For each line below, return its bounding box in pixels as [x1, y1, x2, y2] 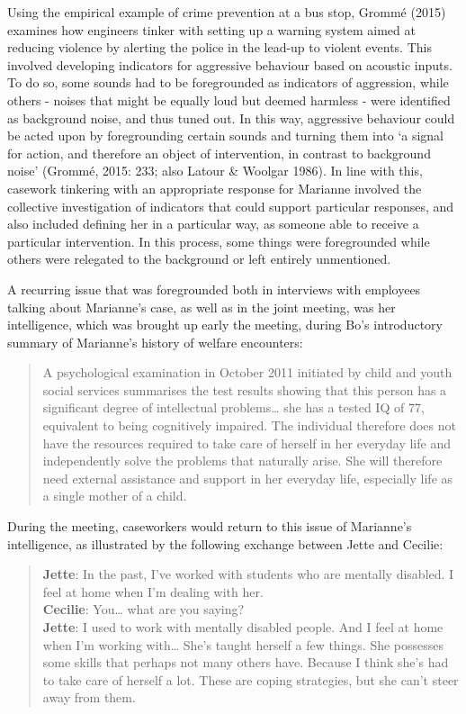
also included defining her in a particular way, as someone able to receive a [7, 214, 419, 233]
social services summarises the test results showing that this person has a [42, 380, 447, 399]
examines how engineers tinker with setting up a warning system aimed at [7, 20, 416, 39]
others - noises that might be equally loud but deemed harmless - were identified [7, 90, 451, 109]
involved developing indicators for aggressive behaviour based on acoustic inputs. [7, 55, 453, 74]
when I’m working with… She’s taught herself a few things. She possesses [42, 635, 444, 654]
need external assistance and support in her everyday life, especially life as [42, 468, 453, 487]
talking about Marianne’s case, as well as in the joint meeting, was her [7, 297, 396, 316]
